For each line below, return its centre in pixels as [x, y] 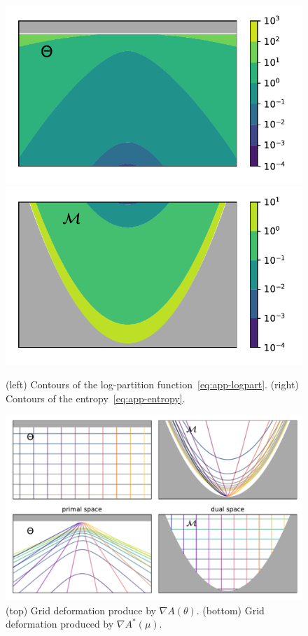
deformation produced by [60, 624]
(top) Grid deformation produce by [81, 610]
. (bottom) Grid [230, 610]
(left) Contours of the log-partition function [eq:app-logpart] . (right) [152, 384]
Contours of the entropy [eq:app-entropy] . [96, 398]
